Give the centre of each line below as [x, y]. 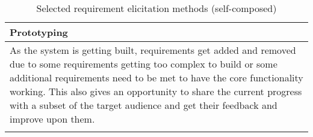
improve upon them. [52, 119]
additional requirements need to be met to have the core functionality [156, 77]
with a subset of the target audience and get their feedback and [144, 105]
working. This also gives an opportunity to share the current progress [156, 91]
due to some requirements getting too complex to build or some [144, 64]
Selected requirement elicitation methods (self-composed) [156, 8]
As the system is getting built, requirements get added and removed [153, 50]
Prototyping [39, 32]
